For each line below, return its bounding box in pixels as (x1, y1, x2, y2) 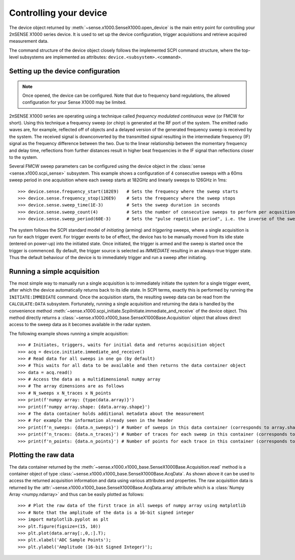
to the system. (9, 154, 38, 160)
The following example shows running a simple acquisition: (9, 330, 129, 336)
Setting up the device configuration (9, 67, 120, 75)
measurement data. (9, 38, 49, 44)
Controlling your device (9, 7, 108, 18)
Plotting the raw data (9, 451, 75, 459)
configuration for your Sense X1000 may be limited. (22, 99, 127, 105)
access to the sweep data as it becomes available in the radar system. (9, 322, 151, 327)
